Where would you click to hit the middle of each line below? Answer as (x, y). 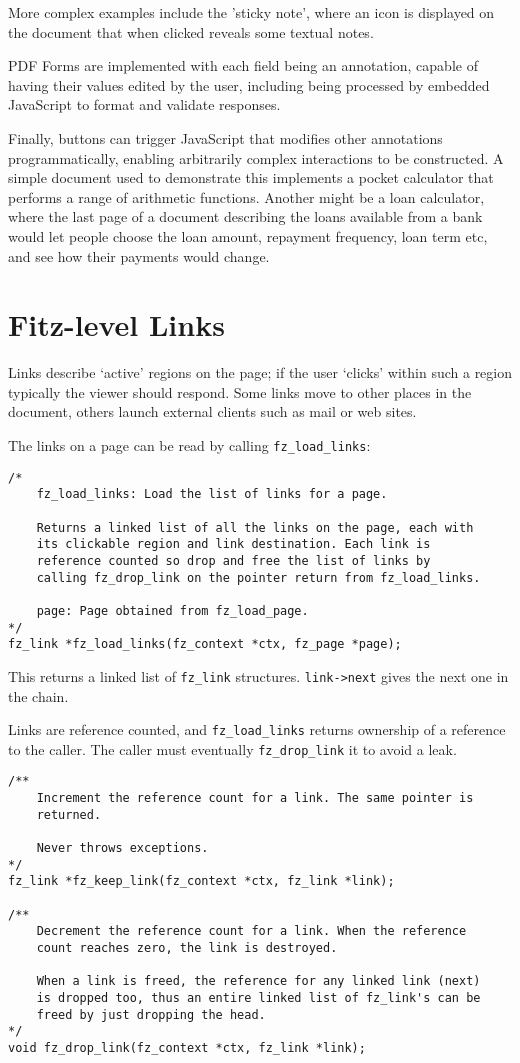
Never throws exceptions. (122, 848)
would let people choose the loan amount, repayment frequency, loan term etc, (248, 235)
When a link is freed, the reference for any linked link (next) (258, 981)
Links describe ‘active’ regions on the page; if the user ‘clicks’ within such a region (260, 372)
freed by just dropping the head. (151, 1014)
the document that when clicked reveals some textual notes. (191, 31)
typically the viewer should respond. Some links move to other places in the (240, 391)
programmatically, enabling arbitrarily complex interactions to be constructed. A (256, 157)
